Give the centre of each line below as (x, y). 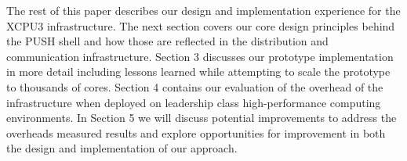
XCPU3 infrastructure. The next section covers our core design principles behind (201, 25)
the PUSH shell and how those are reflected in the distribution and (167, 41)
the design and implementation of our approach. (122, 148)
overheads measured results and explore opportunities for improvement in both (196, 132)
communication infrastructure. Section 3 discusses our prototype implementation (200, 56)
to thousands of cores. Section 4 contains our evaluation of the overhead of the (195, 86)
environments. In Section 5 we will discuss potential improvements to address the (202, 118)
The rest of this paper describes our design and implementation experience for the (203, 10)
